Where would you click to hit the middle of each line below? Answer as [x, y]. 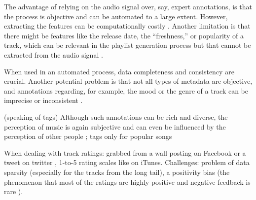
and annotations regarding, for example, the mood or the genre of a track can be [126, 90]
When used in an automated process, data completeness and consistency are [119, 71]
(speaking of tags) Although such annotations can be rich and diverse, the [116, 117]
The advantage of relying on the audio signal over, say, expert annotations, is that [128, 6]
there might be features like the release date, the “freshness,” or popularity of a [124, 35]
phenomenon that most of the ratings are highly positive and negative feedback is [127, 182]
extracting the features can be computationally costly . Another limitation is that [127, 26]
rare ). [14, 191]
